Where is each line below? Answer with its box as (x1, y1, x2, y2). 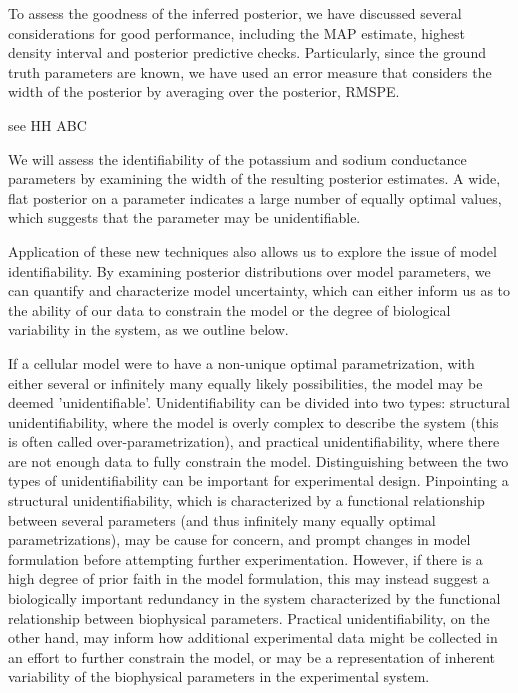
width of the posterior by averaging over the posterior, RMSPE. (8, 81, 400, 102)
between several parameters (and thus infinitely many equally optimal (8, 509, 436, 530)
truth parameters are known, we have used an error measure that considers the (8, 61, 492, 82)
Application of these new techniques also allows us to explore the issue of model (8, 240, 497, 261)
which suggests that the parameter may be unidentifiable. (8, 207, 361, 228)
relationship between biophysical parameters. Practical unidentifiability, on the (8, 607, 490, 628)
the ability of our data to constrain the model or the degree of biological (8, 299, 451, 320)
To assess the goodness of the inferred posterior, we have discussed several (8, 3, 462, 23)
